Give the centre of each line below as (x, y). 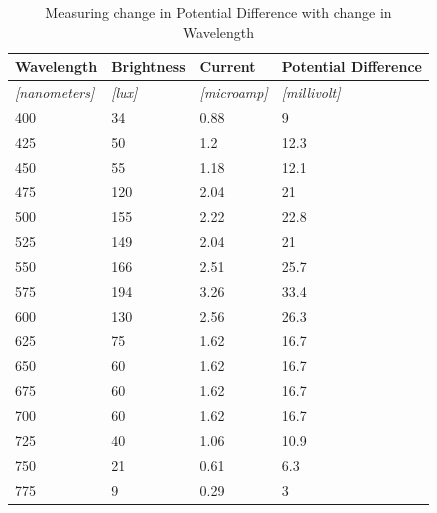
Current (227, 66)
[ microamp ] (233, 92)
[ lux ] (124, 92)
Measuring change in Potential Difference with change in (218, 12)
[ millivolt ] (311, 92)
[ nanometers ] (55, 92)
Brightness (148, 66)
